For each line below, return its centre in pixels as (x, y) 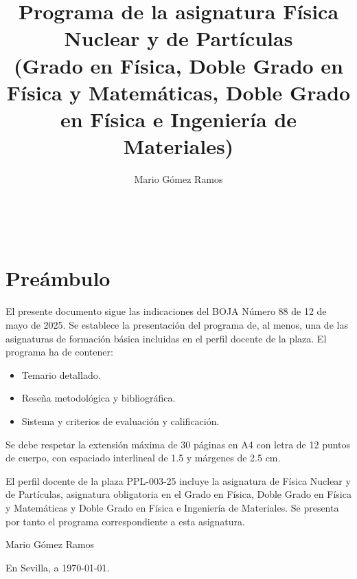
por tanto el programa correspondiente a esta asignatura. (125, 521)
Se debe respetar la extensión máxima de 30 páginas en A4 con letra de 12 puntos (178, 444)
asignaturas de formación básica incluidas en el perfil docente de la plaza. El (166, 338)
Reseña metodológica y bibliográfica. (99, 398)
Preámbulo (58, 278)
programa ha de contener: (59, 352)
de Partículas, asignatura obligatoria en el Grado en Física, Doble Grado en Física (178, 494)
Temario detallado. (61, 374)
